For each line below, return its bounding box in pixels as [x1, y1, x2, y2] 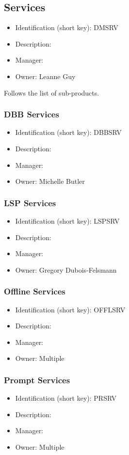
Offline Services [4, 285, 65, 297]
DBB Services [4, 108, 59, 120]
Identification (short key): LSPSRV [15, 215, 120, 226]
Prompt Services [4, 374, 70, 386]
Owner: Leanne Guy [15, 71, 76, 81]
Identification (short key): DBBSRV [15, 127, 122, 137]
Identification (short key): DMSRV [15, 22, 118, 32]
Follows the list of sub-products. [4, 87, 99, 97]
